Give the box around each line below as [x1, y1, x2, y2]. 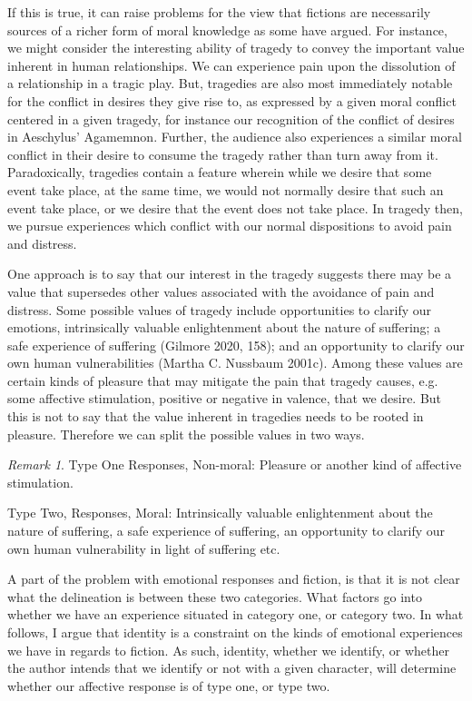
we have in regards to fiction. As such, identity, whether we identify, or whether [7, 640, 449, 659]
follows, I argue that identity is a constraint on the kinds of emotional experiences [7, 623, 463, 641]
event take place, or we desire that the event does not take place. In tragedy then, [7, 198, 463, 217]
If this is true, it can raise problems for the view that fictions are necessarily [7, 3, 431, 21]
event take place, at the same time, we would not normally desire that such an [7, 180, 444, 199]
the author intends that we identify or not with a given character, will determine [7, 658, 457, 677]
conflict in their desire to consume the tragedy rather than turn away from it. [7, 144, 438, 163]
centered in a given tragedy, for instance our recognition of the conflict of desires [7, 109, 455, 128]
